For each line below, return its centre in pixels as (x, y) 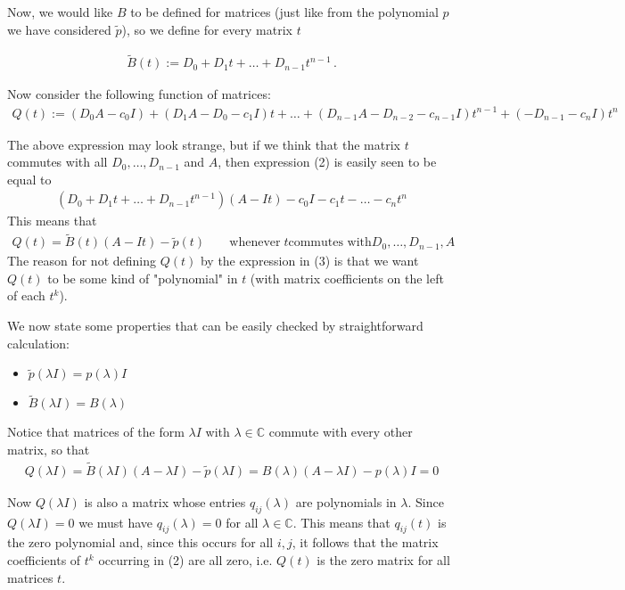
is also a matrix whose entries (165, 501)
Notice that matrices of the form (96, 432)
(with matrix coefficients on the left (347, 278)
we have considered (59, 29)
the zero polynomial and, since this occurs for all (140, 542)
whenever (255, 243)
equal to (29, 179)
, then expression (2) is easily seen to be (327, 162)
